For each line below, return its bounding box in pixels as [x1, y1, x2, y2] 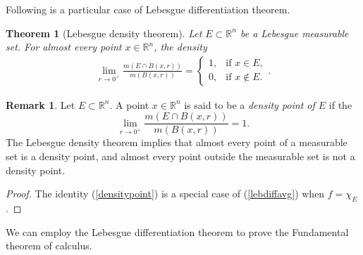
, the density [154, 39, 207, 54]
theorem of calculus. [6, 238, 92, 253]
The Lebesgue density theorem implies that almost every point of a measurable [6, 135, 347, 150]
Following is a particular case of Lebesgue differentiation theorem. [6, 2, 290, 16]
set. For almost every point [6, 39, 122, 54]
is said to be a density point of [184, 97, 315, 112]
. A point [109, 97, 149, 112]
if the [328, 97, 352, 112]
